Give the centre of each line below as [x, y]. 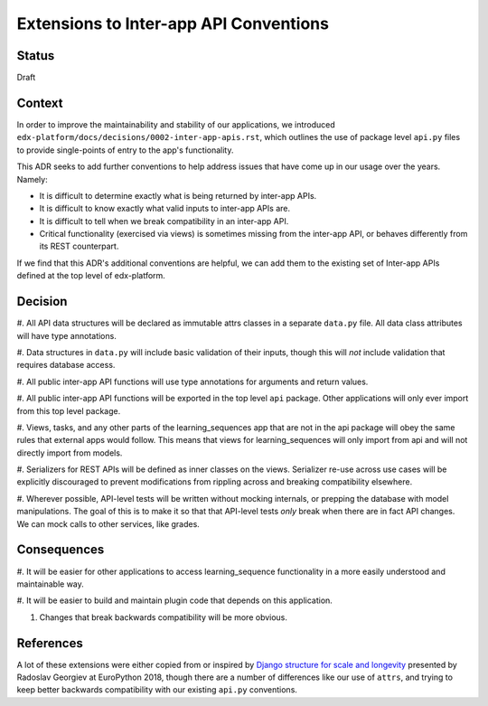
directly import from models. [70, 453]
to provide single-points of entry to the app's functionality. [125, 150]
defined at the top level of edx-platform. [91, 276]
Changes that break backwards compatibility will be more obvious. [164, 617]
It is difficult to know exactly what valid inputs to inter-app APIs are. [165, 209]
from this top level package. [69, 410]
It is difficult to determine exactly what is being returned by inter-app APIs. [178, 195]
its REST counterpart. [79, 246]
